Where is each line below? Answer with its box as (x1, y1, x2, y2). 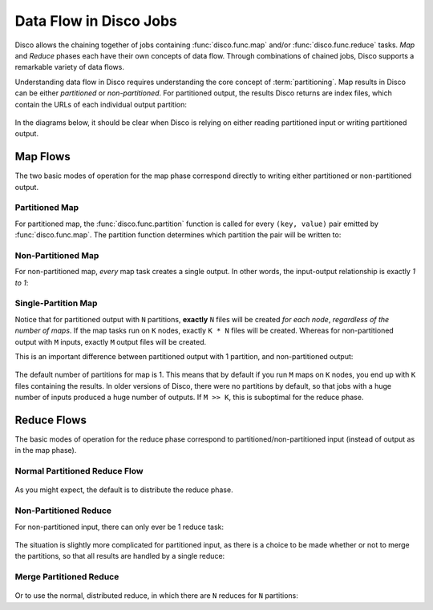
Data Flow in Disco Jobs (14, 12, 178, 30)
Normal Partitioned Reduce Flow (14, 466, 144, 477)
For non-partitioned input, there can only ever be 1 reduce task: (14, 522, 225, 531)
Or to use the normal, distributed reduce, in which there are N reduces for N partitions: (14, 591, 298, 600)
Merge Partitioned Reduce (14, 572, 119, 583)
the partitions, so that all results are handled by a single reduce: (14, 551, 225, 561)
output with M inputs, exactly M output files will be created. (14, 337, 207, 346)
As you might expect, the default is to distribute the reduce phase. (14, 485, 233, 495)
